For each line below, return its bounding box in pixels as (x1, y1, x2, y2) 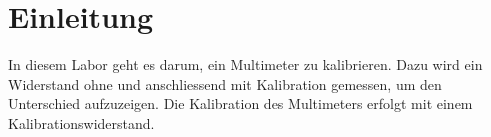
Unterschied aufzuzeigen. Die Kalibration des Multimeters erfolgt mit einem (8, 93, 473, 114)
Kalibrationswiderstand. (8, 112, 155, 133)
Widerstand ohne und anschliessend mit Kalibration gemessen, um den (8, 73, 442, 94)
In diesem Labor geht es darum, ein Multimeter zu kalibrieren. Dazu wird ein (8, 54, 483, 75)
